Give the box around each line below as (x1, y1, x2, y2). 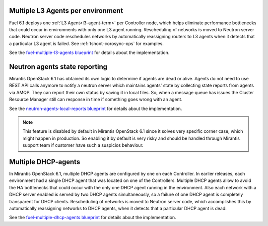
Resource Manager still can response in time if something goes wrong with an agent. (9, 97, 183, 103)
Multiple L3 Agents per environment (9, 6, 124, 15)
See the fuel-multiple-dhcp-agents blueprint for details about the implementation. (9, 215, 176, 221)
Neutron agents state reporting (9, 62, 108, 71)
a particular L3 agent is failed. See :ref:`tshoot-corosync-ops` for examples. (9, 40, 164, 47)
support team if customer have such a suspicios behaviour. (22, 142, 144, 148)
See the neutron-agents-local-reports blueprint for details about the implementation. (9, 106, 182, 112)
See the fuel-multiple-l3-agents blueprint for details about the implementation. (9, 50, 170, 56)
